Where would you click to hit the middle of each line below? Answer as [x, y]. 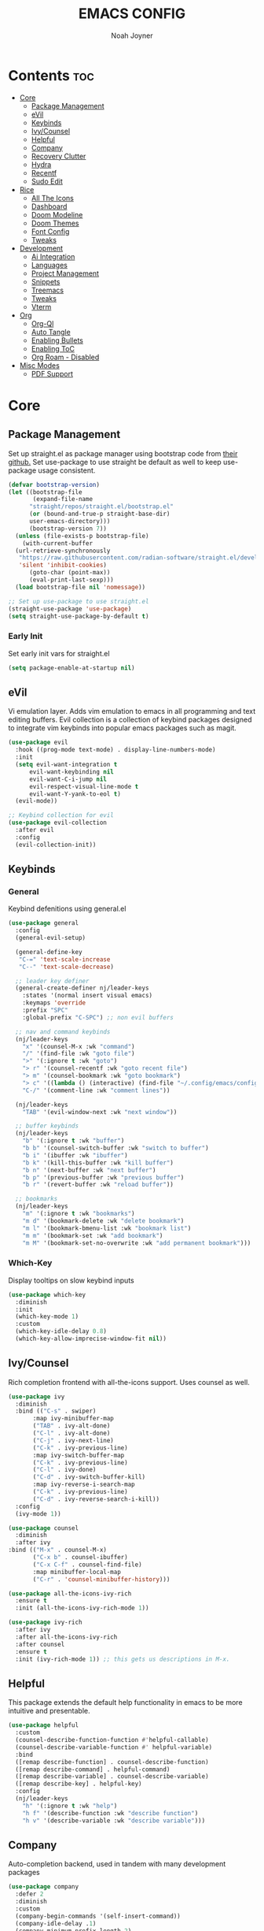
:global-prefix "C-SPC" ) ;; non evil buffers [98, 1017]
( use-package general [44, 923]
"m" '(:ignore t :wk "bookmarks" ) [79, 1214]
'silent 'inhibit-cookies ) [63, 565]
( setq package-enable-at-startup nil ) [71, 668]
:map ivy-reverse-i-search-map [84, 1485]
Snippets [46, 281]
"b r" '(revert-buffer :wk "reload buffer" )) [98, 1185]
